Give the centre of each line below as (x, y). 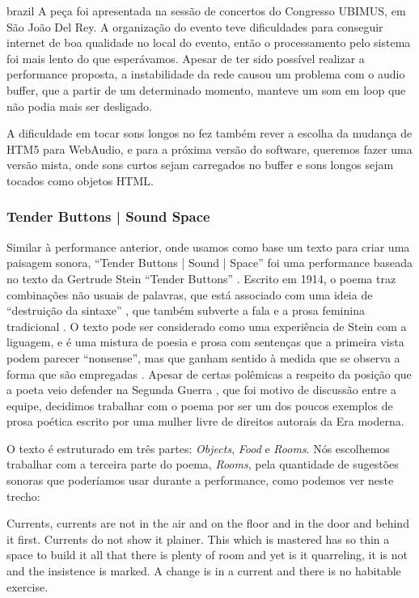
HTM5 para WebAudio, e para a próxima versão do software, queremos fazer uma (209, 148)
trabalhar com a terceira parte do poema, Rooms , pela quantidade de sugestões (203, 464)
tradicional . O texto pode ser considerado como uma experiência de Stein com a (207, 326)
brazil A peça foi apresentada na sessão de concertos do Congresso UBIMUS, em (206, 11)
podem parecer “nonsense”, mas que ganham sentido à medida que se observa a (203, 357)
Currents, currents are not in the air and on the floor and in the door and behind (208, 523)
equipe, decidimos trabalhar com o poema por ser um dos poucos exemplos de (200, 405)
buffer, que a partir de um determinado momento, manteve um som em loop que (206, 89)
